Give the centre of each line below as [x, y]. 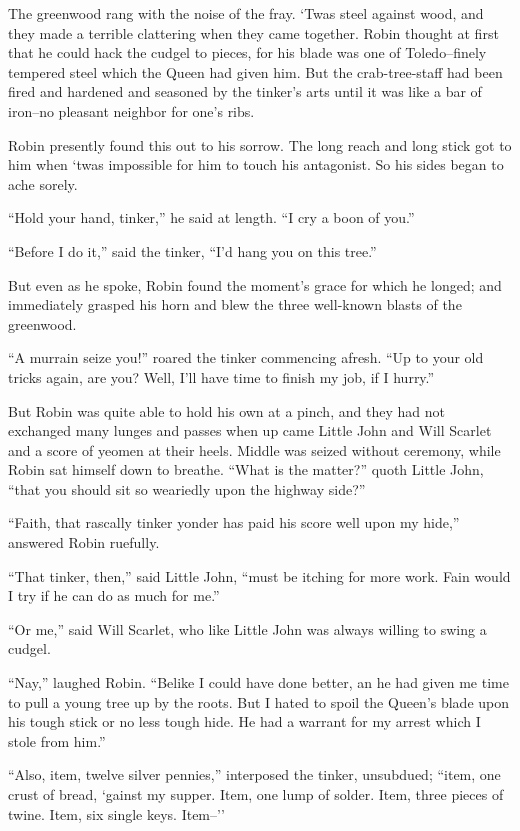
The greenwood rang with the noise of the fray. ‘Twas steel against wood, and [246, 13]
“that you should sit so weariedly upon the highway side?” [187, 488]
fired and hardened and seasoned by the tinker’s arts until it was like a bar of [245, 91]
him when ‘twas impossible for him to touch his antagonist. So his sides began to [256, 164]
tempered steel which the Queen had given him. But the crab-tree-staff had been [255, 71]
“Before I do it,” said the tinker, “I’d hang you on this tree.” [192, 250]
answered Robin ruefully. [84, 542]
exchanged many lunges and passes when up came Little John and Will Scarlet [250, 430]
